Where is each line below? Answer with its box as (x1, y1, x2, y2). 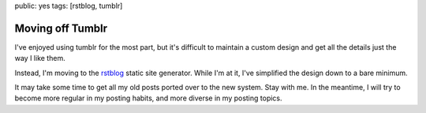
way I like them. (14, 54, 66, 63)
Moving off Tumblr (14, 21, 108, 35)
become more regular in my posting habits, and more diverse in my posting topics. (14, 93, 283, 103)
